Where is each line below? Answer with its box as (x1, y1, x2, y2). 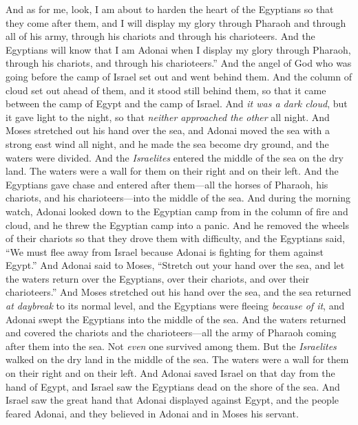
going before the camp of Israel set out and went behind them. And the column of (6, 69, 352, 83)
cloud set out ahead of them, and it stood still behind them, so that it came (6, 83, 326, 97)
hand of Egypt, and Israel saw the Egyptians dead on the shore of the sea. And (6, 379, 340, 393)
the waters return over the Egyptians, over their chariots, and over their (6, 271, 309, 285)
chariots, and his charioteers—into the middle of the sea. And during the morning (6, 190, 351, 205)
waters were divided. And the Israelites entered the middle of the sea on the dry (6, 150, 344, 164)
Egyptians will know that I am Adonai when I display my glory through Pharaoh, (6, 42, 351, 56)
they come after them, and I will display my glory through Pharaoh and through (6, 15, 346, 30)
